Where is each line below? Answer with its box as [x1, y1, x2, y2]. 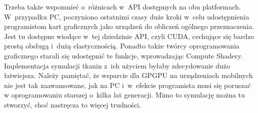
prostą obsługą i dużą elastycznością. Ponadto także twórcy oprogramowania [4, 40, 239, 51]
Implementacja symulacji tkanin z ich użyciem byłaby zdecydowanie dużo [4, 60, 230, 70]
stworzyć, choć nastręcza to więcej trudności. [4, 99, 141, 109]
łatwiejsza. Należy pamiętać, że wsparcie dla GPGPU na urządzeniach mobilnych [4, 70, 253, 80]
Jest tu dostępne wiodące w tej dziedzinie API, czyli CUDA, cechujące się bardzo [4, 30, 254, 41]
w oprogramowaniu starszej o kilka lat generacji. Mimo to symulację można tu [4, 89, 245, 100]
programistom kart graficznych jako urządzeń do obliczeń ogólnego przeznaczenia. [4, 21, 254, 31]
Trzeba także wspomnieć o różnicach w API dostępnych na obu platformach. [4, 1, 241, 11]
